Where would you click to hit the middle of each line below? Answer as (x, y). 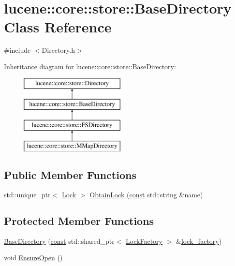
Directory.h (58, 50)
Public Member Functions (70, 174)
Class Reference (58, 27)
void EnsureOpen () (33, 257)
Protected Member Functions (79, 221)
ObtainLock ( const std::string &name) (146, 195)
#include (17, 50)
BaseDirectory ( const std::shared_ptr (59, 241)
